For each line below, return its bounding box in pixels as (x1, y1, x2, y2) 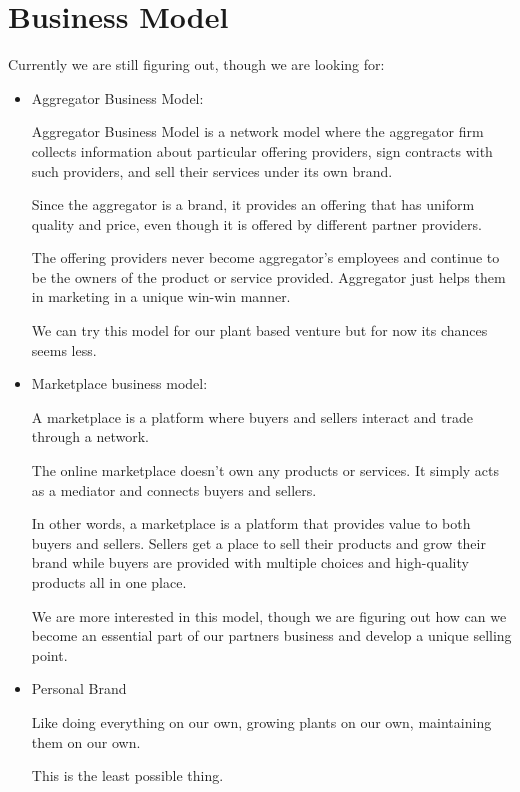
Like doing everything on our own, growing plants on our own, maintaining (31, 711, 492, 732)
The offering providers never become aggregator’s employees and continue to (31, 247, 500, 268)
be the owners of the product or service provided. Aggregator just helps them (31, 266, 506, 287)
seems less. (31, 339, 97, 360)
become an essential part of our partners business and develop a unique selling (31, 625, 512, 646)
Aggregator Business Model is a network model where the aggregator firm (31, 121, 484, 142)
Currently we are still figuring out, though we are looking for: (8, 54, 385, 75)
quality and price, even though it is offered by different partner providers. (31, 213, 482, 234)
